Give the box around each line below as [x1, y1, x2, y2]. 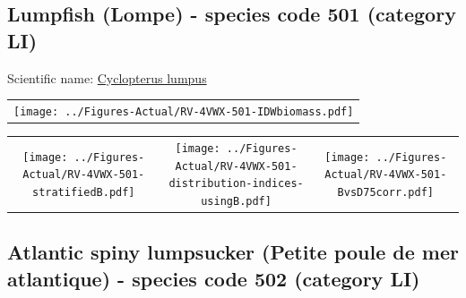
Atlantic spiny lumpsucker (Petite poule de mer [7, 238, 459, 266]
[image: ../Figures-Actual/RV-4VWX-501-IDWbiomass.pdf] [13, 105, 354, 118]
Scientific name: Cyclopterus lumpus [7, 68, 207, 87]
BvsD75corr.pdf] [337, 185, 434, 199]
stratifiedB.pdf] [31, 185, 135, 199]
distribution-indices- [168, 177, 304, 191]
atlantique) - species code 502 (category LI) [7, 264, 420, 292]
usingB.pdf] [201, 194, 272, 208]
